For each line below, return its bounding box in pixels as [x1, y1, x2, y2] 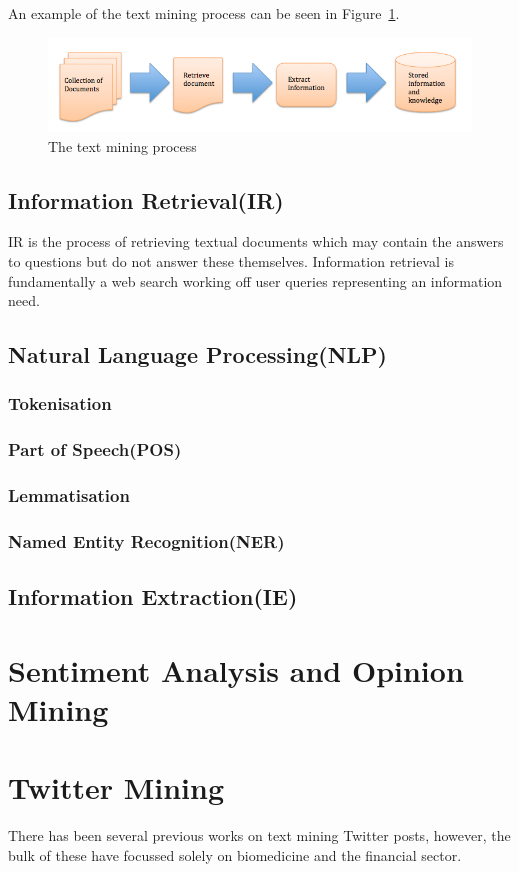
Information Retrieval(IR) [8, 184, 284, 215]
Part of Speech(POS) [8, 437, 182, 462]
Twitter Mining [8, 767, 225, 808]
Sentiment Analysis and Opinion [8, 649, 464, 690]
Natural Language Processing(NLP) [8, 339, 387, 370]
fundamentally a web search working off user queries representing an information [8, 270, 503, 291]
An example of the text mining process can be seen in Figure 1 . [8, 3, 400, 23]
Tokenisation [8, 391, 112, 416]
